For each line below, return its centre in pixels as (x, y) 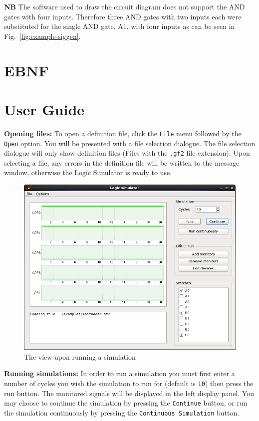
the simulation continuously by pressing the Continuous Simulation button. (122, 412)
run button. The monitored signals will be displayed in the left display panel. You (129, 393)
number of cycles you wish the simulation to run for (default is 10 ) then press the (129, 383)
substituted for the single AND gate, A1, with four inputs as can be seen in (120, 26)
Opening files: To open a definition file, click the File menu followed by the (123, 133)
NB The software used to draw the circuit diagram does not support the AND (125, 6)
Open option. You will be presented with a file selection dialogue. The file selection (130, 143)
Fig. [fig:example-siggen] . (42, 36)
